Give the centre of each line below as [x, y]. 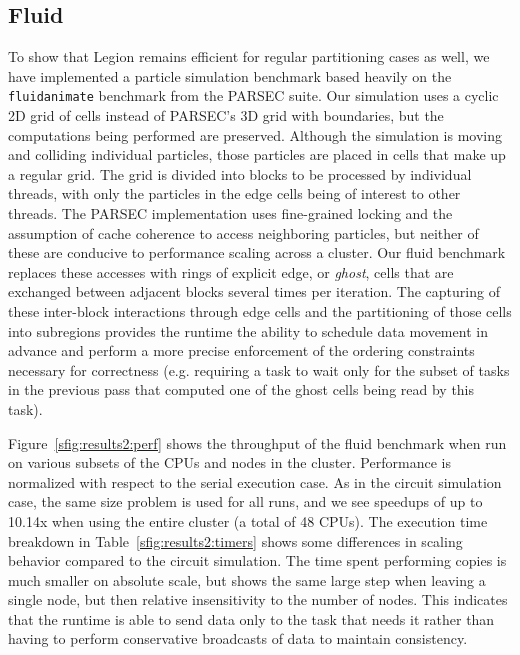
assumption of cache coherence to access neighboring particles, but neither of [243, 232]
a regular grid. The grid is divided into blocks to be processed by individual [240, 173]
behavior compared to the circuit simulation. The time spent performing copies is [257, 560]
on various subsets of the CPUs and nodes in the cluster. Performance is [229, 462]
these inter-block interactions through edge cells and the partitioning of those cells [260, 310]
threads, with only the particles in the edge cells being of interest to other [234, 193]
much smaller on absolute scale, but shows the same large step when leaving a [247, 579]
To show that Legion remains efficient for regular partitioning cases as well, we [249, 56]
